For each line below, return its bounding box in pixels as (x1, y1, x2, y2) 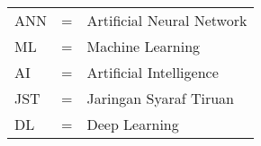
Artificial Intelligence (86, 62, 219, 82)
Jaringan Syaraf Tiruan (86, 88, 234, 108)
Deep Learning (86, 114, 179, 134)
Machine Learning (86, 36, 201, 56)
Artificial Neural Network (86, 10, 247, 30)
